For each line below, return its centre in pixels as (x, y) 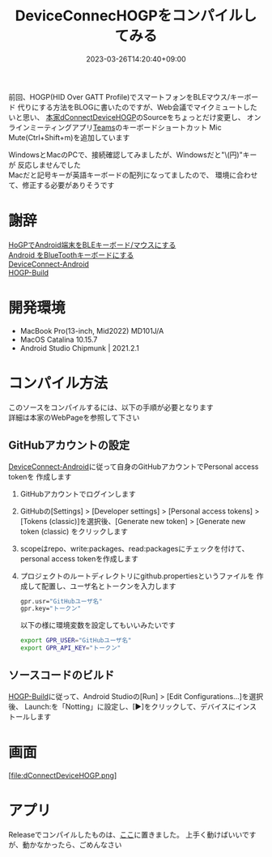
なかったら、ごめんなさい (79, 844)
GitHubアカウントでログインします (78, 493)
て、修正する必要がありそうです (62, 185)
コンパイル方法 (58, 383)
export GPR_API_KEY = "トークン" (70, 648)
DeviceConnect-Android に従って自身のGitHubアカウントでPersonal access (134, 467)
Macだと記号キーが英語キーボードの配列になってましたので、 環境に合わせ (133, 175)
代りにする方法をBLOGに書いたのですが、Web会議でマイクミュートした (137, 107)
